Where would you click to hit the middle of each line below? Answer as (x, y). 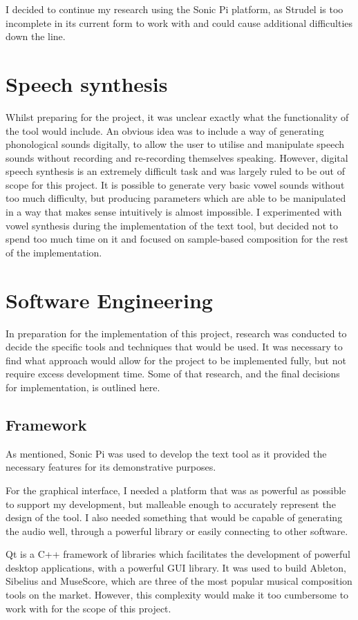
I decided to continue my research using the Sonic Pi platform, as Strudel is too (175, 9)
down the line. (36, 36)
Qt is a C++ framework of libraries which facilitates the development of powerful (178, 554)
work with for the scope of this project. (88, 608)
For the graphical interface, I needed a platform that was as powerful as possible (176, 490)
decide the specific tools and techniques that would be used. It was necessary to (174, 347)
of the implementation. (54, 252)
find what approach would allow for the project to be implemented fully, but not (176, 360)
